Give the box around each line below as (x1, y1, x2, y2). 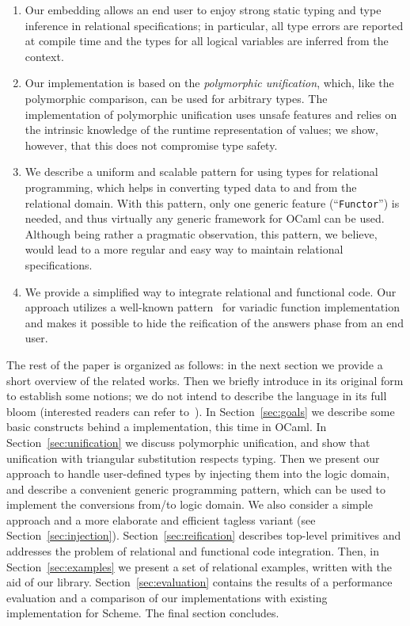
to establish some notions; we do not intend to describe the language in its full (6, 387, 387, 404)
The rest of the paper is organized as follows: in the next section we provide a (6, 356, 383, 372)
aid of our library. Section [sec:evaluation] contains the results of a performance (6, 574, 393, 590)
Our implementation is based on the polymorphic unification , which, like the (25, 74, 394, 91)
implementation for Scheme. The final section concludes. (6, 605, 279, 621)
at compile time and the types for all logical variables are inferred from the (25, 32, 389, 49)
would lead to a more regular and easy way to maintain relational (25, 241, 344, 258)
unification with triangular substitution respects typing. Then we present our (6, 449, 380, 466)
